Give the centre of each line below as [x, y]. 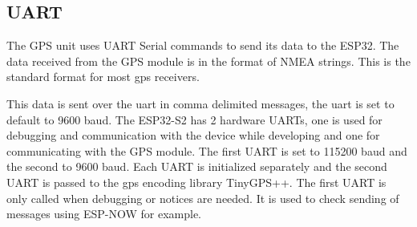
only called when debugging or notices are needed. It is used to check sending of [203, 198]
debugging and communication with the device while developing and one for [193, 135]
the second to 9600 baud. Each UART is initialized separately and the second [197, 166]
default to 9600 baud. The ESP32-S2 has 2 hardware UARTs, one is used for [194, 119]
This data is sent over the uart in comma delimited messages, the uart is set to [200, 103]
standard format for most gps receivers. [103, 77]
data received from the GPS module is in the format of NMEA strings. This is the [208, 61]
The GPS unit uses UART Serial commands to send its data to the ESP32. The [203, 45]
